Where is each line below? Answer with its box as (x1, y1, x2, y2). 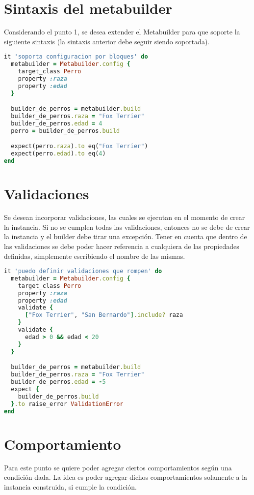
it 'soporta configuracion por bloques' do (4, 53, 148, 61)
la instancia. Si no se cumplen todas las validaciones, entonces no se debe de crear (4, 221, 250, 232)
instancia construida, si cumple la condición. (4, 481, 137, 492)
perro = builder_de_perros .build (11, 127, 120, 134)
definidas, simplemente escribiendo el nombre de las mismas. (4, 250, 185, 261)
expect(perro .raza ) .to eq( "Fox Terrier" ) (11, 143, 148, 150)
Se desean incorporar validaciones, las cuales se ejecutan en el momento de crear (4, 212, 245, 222)
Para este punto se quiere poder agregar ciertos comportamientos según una (4, 462, 232, 472)
